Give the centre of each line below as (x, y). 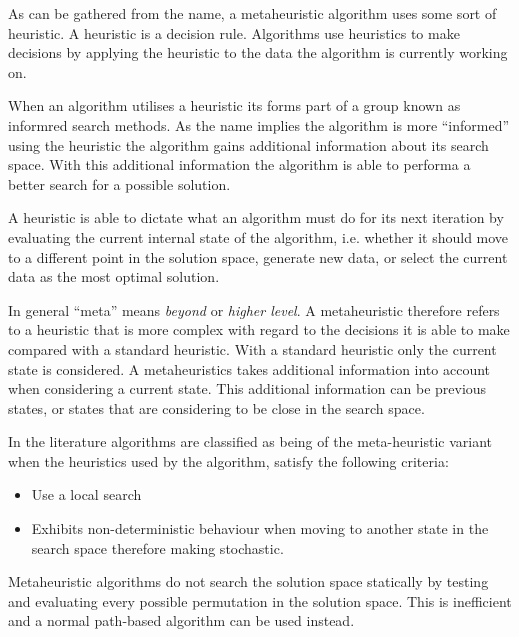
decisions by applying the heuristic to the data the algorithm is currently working (258, 52)
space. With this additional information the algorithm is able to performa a (239, 164)
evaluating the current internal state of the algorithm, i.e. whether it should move (258, 236)
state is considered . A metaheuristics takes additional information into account (249, 368)
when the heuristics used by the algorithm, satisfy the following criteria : (228, 460)
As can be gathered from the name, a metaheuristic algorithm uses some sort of (252, 13)
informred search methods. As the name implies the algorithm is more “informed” (259, 124)
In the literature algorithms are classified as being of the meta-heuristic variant (250, 441)
